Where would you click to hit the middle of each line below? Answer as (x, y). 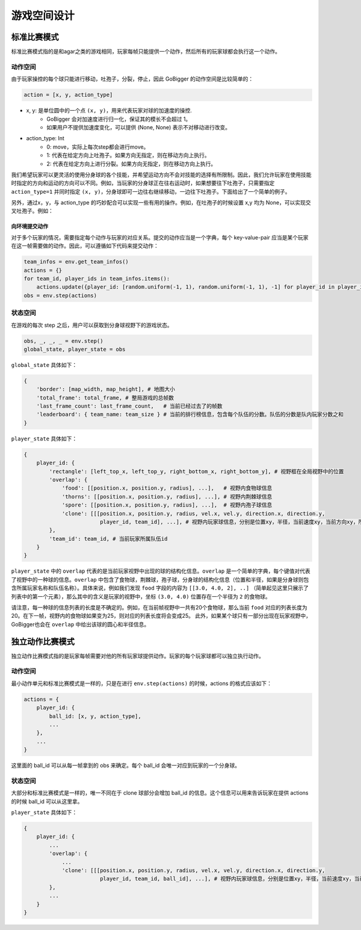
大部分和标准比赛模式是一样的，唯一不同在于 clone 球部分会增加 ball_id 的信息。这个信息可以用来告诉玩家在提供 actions (160, 793)
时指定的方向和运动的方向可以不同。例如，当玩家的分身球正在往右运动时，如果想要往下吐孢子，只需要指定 (143, 183)
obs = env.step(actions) (60, 295)
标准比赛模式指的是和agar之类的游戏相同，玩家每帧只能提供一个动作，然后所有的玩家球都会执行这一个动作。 (146, 52)
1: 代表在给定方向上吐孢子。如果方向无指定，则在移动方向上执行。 (128, 155)
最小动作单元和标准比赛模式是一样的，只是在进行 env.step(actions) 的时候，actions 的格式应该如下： (141, 683)
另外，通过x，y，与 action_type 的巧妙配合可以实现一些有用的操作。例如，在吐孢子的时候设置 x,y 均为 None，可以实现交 (161, 203)
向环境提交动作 (29, 226)
